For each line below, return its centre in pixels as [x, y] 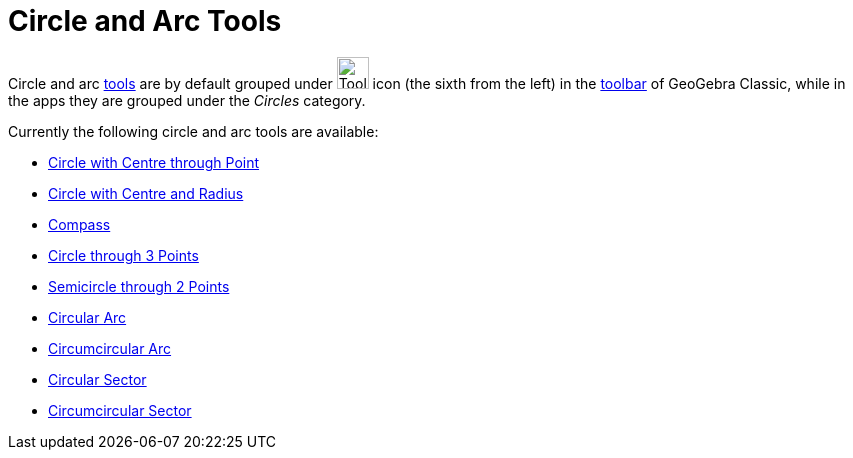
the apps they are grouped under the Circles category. [187, 100]
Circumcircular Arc [110, 348]
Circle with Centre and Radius [146, 193]
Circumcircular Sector [120, 410]
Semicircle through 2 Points [139, 286]
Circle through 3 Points [123, 255]
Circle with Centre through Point [154, 162]
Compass [79, 224]
